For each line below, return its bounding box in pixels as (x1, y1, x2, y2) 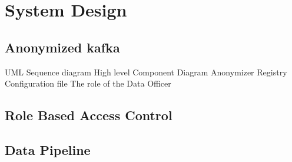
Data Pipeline (5, 140, 91, 158)
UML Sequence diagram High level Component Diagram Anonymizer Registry (5, 65, 287, 78)
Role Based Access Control (5, 106, 172, 124)
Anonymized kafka (5, 38, 120, 56)
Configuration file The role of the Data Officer (5, 77, 171, 90)
